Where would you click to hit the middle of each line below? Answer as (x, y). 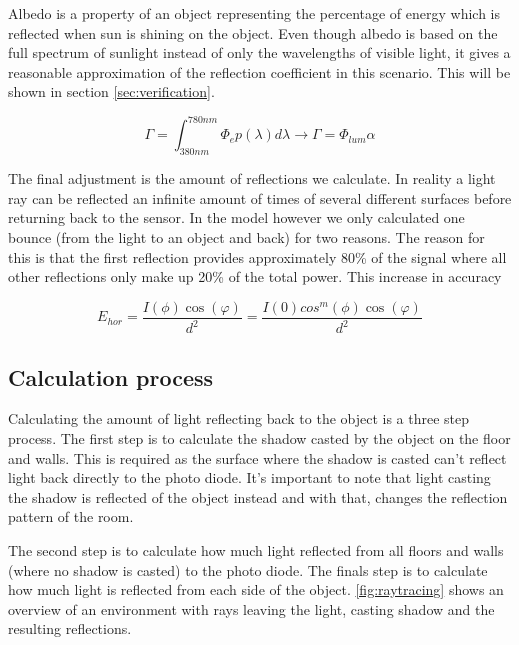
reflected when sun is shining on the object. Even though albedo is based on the (253, 32)
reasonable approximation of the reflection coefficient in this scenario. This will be (259, 71)
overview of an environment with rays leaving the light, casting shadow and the (251, 608)
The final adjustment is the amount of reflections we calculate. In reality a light (252, 178)
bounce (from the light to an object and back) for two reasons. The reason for (246, 237)
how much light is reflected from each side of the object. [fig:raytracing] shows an (256, 589)
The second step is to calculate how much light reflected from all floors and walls (256, 550)
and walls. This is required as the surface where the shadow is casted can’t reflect (257, 457)
